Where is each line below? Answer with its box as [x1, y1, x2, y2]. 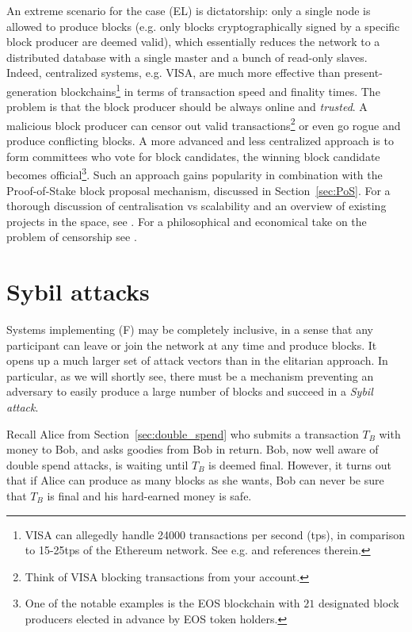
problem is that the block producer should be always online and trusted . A [6, 98, 368, 115]
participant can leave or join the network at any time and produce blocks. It [6, 336, 377, 353]
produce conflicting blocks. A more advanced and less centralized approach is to [6, 132, 394, 149]
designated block [318, 595, 399, 611]
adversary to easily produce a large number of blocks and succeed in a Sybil [6, 383, 373, 400]
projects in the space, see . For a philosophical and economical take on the [6, 213, 367, 229]
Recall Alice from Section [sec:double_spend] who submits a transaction [6, 425, 359, 442]
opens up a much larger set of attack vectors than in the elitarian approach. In [6, 352, 388, 369]
